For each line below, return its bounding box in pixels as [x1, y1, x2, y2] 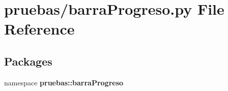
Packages [4, 53, 52, 69]
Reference [4, 18, 75, 39]
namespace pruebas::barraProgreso [4, 77, 124, 87]
